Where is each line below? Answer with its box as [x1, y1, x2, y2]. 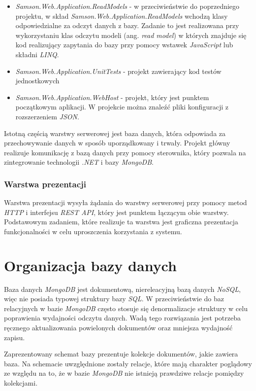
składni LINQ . [15, 49, 59, 59]
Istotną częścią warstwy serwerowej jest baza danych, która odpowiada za [4, 128, 226, 138]
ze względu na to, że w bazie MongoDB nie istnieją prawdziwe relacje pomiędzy [4, 368, 244, 378]
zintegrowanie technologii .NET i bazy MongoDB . [4, 157, 154, 167]
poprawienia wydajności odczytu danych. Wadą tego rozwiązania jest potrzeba [4, 313, 241, 323]
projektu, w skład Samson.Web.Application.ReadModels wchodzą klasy [15, 10, 228, 21]
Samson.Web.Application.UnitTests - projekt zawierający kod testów [15, 66, 222, 76]
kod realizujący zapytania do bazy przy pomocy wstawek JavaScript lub [15, 39, 233, 50]
